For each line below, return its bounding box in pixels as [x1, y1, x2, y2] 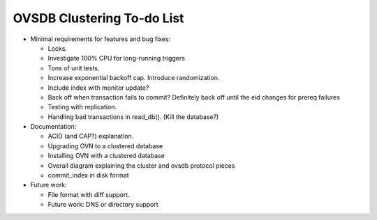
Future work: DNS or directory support [47, 201, 158, 209]
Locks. [47, 44, 68, 52]
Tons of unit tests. [47, 63, 100, 72]
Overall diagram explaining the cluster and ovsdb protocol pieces [47, 161, 235, 170]
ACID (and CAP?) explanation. [47, 132, 134, 141]
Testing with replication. [47, 103, 117, 111]
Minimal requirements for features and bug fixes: [30, 35, 171, 43]
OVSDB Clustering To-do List [13, 10, 184, 26]
